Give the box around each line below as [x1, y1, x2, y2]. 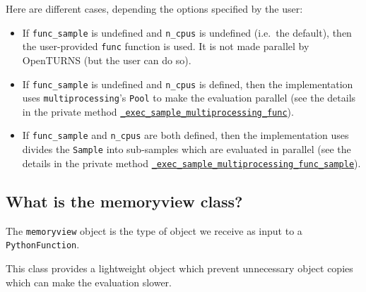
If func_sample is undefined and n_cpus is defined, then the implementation [22, 76, 353, 91]
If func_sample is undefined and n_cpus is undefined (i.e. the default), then [22, 25, 352, 39]
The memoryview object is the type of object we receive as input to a [6, 223, 302, 238]
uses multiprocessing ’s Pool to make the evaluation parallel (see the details [22, 90, 356, 105]
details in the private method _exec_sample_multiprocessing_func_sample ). [22, 155, 361, 170]
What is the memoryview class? [6, 190, 243, 212]
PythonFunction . [6, 237, 80, 252]
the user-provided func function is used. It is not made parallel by [22, 39, 309, 54]
